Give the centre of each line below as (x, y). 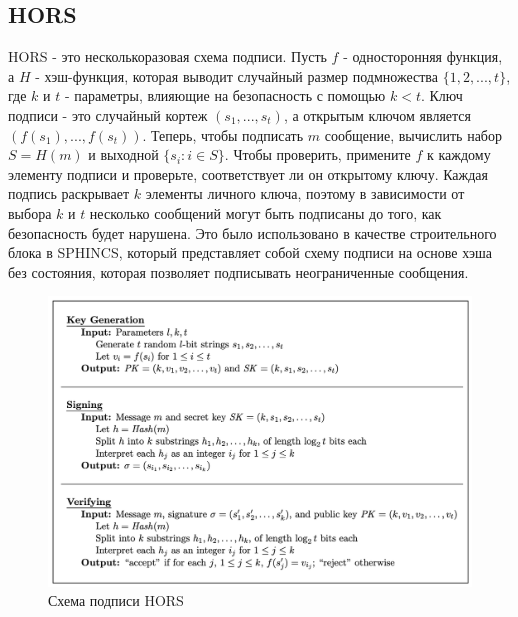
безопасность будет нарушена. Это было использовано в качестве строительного (252, 232)
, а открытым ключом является (377, 114)
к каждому (458, 154)
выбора (30, 212)
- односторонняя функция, (423, 56)
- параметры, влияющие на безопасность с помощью (225, 95)
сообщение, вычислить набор (413, 134)
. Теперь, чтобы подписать (223, 134)
